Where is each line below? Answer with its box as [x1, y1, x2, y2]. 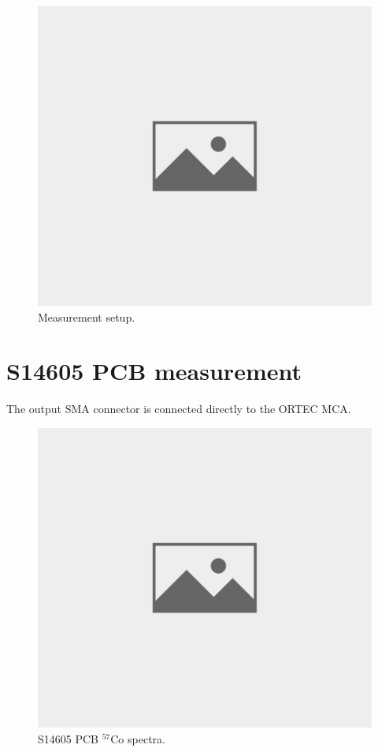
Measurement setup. [38, 308, 135, 325]
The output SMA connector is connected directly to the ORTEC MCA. [6, 400, 351, 417]
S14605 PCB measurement [6, 355, 302, 387]
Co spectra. [110, 730, 165, 746]
